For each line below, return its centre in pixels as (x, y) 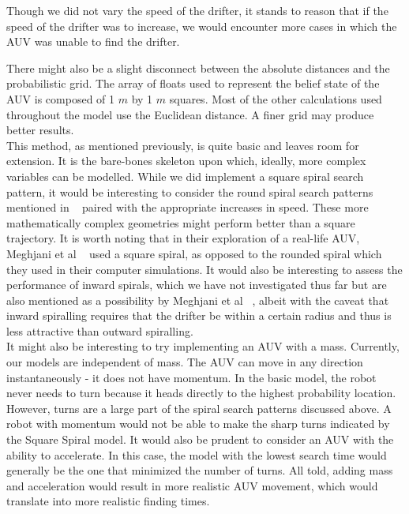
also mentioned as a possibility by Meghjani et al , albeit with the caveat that (198, 300)
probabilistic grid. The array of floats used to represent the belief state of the (193, 83)
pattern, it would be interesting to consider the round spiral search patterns (190, 191)
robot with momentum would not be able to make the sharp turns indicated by (198, 424)
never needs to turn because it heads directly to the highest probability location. (201, 393)
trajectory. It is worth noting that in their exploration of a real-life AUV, (183, 238)
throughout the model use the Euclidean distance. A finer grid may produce (190, 114)
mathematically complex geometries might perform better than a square (181, 222)
